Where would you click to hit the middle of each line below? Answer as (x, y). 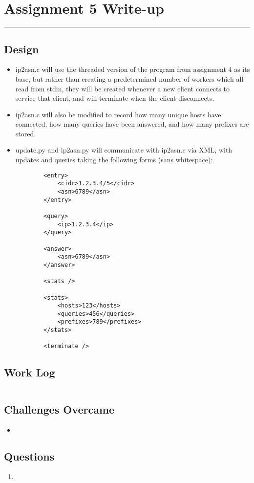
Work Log (30, 372)
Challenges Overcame (59, 409)
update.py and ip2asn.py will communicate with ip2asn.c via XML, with (124, 150)
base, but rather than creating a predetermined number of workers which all (129, 78)
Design (21, 49)
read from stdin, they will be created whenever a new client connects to (122, 88)
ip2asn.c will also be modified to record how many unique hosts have (118, 114)
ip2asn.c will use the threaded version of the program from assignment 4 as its (133, 69)
